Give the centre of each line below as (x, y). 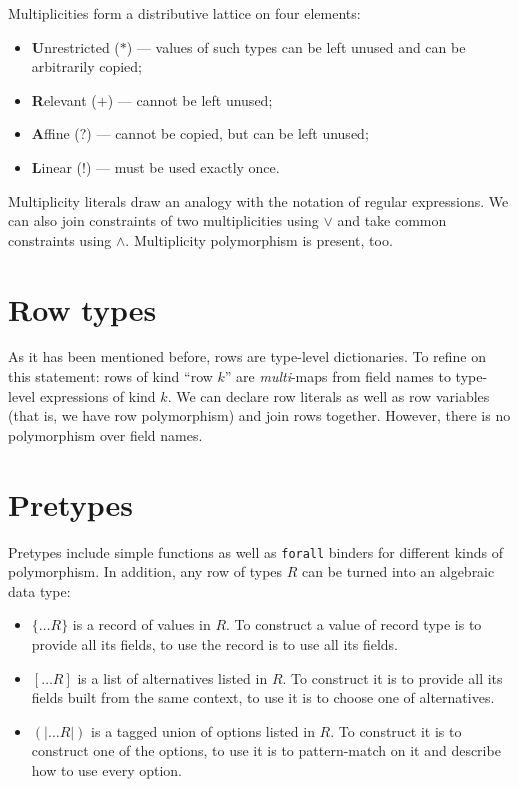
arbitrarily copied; (87, 66)
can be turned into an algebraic (398, 571)
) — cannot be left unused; (190, 99)
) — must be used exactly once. (182, 166)
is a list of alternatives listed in (172, 677)
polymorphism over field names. (105, 434)
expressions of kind (97, 395)
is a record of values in (141, 624)
